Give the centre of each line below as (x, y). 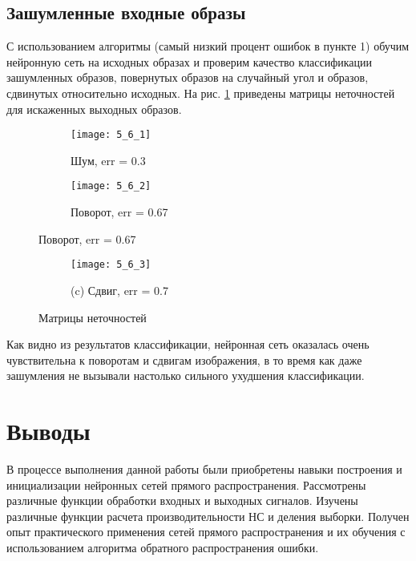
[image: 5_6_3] (111, 265)
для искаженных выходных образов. (94, 109)
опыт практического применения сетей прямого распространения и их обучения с (206, 532)
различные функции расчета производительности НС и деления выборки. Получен (208, 516)
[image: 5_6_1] (111, 135)
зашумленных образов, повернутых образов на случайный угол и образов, (188, 77)
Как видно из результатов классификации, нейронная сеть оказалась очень (188, 344)
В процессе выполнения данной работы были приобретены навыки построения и (204, 469)
